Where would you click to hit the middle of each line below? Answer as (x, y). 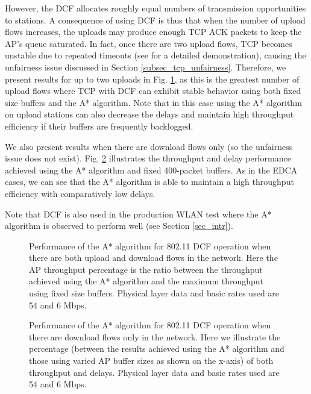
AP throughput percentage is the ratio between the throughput (146, 269)
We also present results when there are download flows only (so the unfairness (149, 146)
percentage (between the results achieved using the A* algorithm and (157, 349)
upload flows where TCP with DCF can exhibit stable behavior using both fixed (153, 91)
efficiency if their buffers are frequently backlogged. (99, 126)
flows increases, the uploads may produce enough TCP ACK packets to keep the (153, 32)
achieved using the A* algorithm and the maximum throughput (146, 281)
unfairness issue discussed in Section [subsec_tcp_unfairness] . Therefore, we (146, 67)
